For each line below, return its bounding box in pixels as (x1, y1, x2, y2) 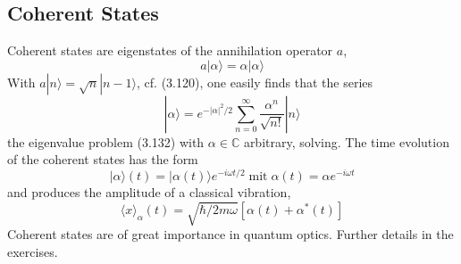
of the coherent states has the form (7, 150, 198, 169)
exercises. (7, 242, 58, 260)
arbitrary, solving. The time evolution (243, 132, 449, 151)
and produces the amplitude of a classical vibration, (7, 183, 291, 202)
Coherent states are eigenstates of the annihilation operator (7, 41, 333, 60)
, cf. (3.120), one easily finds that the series (137, 72, 373, 91)
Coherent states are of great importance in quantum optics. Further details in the (7, 225, 454, 243)
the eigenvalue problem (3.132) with (7, 132, 205, 151)
